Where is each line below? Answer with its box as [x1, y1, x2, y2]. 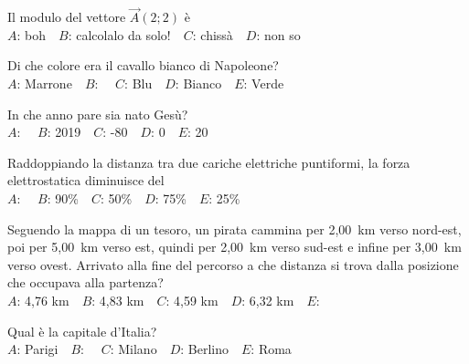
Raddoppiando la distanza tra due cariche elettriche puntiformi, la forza [7, 152, 410, 172]
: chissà [192, 25, 233, 44]
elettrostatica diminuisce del [7, 171, 165, 190]
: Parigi [16, 339, 59, 359]
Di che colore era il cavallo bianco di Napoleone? [7, 56, 279, 75]
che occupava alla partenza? [7, 273, 164, 292]
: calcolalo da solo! [68, 25, 171, 44]
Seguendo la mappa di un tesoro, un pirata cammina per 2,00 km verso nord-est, [7, 219, 462, 238]
